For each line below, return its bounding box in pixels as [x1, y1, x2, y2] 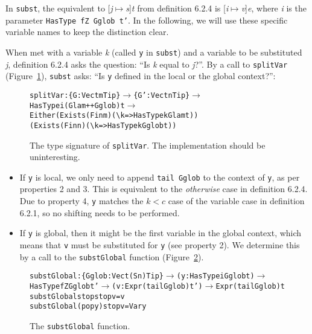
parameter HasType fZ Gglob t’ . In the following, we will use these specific [5, 13, 288, 26]
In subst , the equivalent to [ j [5, 2, 113, 14]
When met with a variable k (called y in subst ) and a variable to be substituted [5, 45, 302, 58]
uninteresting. [30, 150, 80, 163]
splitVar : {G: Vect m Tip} [30, 91, 121, 100]
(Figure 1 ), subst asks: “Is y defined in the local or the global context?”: [5, 69, 276, 82]
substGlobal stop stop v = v [30, 292, 125, 301]
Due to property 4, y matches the [19, 194, 144, 207]
